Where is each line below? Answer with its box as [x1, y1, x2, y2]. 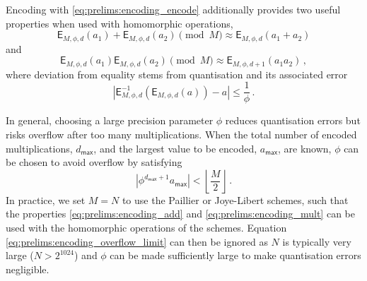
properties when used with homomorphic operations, [6, 16, 233, 30]
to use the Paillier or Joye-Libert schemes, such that [122, 192, 349, 207]
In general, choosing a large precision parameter [6, 113, 214, 128]
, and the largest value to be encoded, [93, 140, 257, 155]
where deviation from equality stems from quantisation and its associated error [6, 66, 348, 81]
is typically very [282, 234, 351, 249]
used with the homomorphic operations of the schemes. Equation [6, 220, 287, 234]
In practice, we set [6, 192, 86, 207]
